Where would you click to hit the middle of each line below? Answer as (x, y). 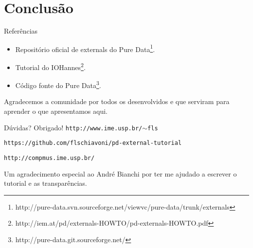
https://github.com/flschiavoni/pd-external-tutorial (93, 143)
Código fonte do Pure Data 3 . (58, 84)
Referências (21, 31)
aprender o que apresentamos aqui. (56, 111)
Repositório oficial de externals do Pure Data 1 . (85, 48)
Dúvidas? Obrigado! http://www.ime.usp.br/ (73, 127)
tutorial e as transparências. (45, 183)
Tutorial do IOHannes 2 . (50, 66)
